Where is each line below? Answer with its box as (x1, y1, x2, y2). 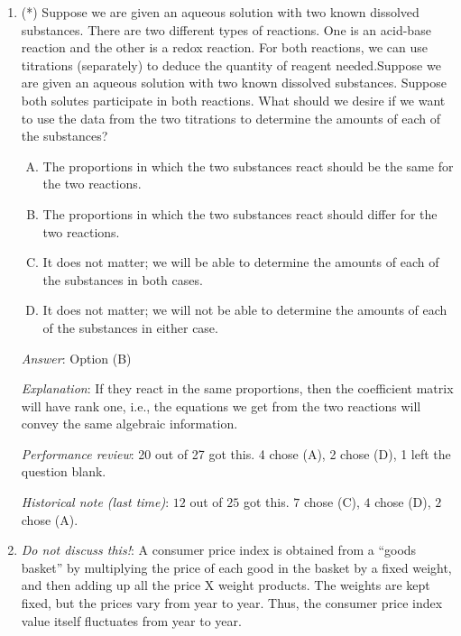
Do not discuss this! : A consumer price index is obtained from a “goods (21, 540, 417, 559)
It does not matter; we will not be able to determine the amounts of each (42, 300, 447, 319)
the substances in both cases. (42, 270, 203, 289)
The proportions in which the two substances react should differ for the (42, 204, 438, 223)
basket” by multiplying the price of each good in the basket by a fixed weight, (21, 558, 452, 576)
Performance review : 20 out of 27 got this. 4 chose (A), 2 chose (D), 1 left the (21, 444, 451, 463)
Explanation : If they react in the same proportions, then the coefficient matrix (21, 379, 454, 398)
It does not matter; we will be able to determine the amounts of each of (42, 253, 439, 272)
